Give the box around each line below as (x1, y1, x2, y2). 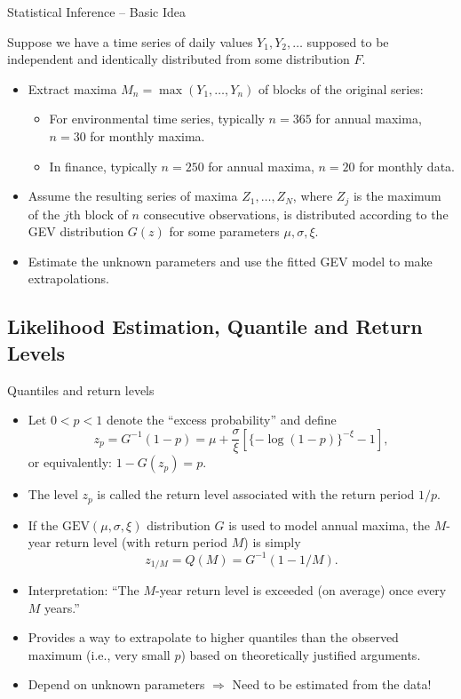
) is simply (243, 533, 301, 552)
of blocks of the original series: (258, 79, 424, 98)
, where (292, 187, 333, 205)
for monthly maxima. (90, 126, 205, 145)
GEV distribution (28, 222, 124, 241)
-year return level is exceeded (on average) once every (155, 580, 447, 599)
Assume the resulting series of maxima (28, 187, 238, 205)
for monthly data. (359, 156, 455, 175)
